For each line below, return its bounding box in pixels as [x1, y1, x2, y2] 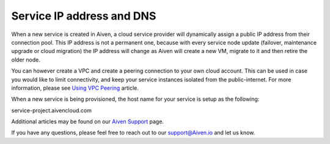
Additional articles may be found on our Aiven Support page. [11, 118, 164, 125]
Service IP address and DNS [11, 9, 156, 23]
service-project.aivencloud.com [11, 107, 92, 114]
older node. [11, 56, 41, 63]
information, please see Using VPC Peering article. [11, 84, 139, 92]
